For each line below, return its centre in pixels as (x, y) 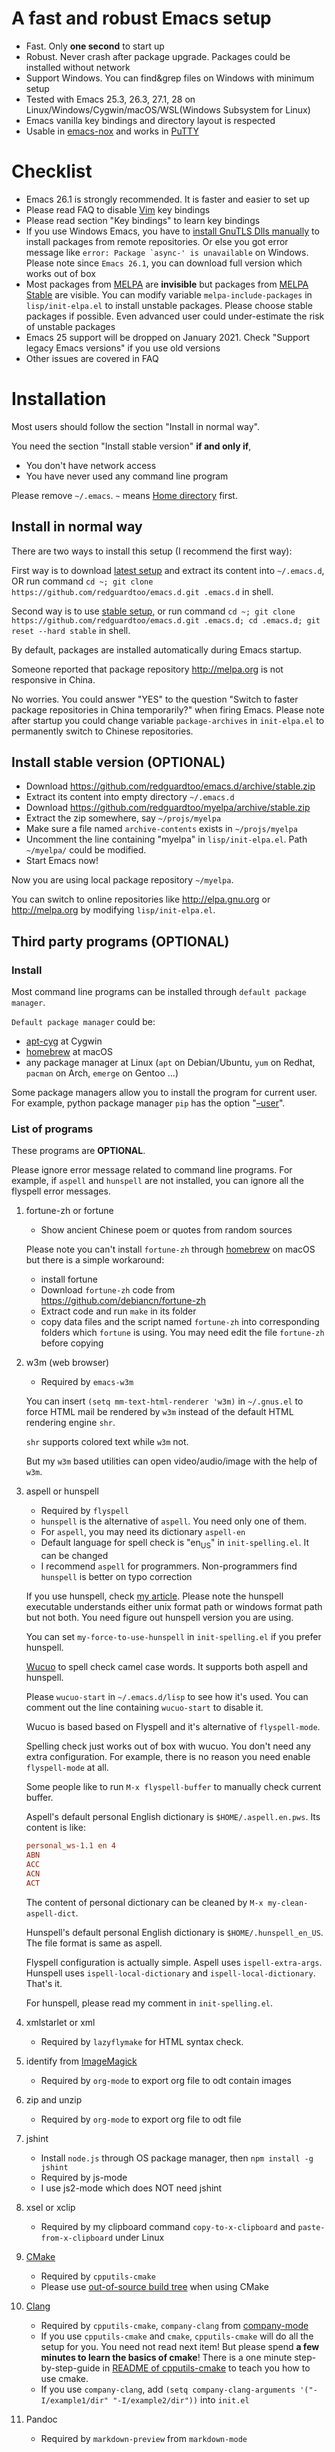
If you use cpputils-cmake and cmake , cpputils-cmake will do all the (177, 2336)
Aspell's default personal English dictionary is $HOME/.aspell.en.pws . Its (173, 1817)
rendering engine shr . (70, 1423)
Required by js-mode (84, 2177)
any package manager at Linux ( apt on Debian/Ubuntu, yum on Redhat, (170, 1063)
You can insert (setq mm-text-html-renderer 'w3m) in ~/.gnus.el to (164, 1401)
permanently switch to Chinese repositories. (102, 731)
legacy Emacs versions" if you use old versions (123, 348)
